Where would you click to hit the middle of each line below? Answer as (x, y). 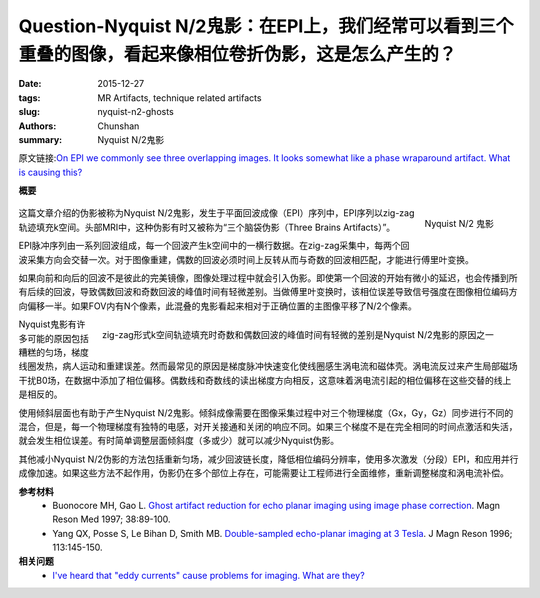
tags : (29, 97)
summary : (40, 139)
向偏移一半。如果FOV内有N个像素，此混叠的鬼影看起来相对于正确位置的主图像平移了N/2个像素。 (217, 306)
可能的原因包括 (57, 338)
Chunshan (118, 126)
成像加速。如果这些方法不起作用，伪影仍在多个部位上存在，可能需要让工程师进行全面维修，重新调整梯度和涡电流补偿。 (263, 473)
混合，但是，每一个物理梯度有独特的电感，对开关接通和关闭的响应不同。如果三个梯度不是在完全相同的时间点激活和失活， (268, 426)
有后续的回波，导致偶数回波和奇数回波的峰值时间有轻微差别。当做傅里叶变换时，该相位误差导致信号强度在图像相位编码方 (268, 292)
